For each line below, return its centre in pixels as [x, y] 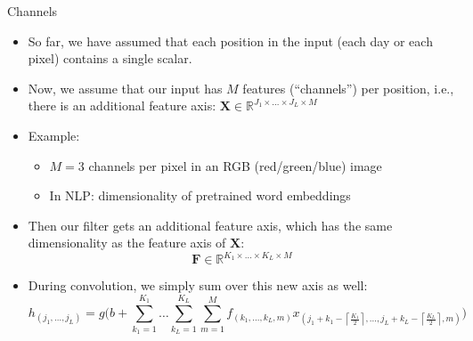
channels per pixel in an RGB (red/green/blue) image [235, 165]
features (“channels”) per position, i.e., [348, 88]
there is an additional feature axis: [122, 106]
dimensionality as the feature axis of [127, 243]
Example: [54, 135]
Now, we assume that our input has [125, 88]
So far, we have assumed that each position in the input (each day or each [230, 41]
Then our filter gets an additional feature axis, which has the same [210, 225]
